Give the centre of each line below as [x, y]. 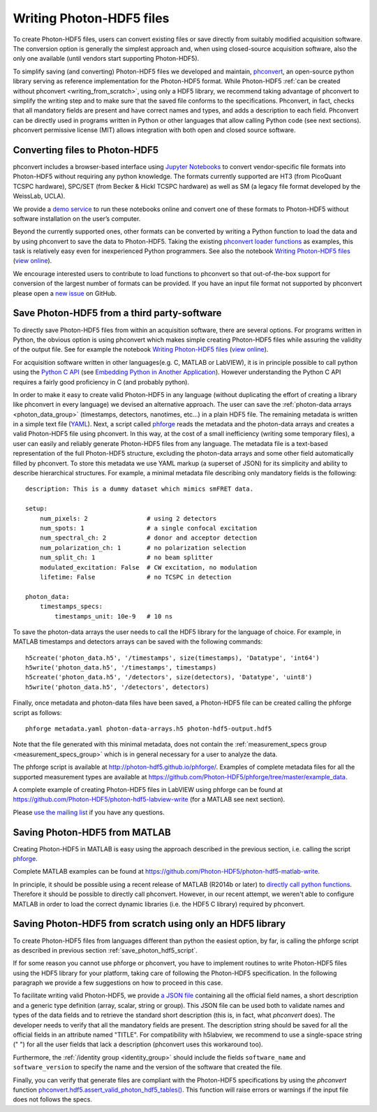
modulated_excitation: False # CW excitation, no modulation [148, 567]
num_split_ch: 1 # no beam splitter [126, 558]
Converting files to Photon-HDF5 [86, 150]
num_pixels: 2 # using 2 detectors [128, 518]
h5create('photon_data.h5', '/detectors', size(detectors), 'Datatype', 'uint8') [169, 677]
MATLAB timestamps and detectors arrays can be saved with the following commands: [138, 642]
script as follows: [37, 712]
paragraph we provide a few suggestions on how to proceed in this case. [118, 983]
